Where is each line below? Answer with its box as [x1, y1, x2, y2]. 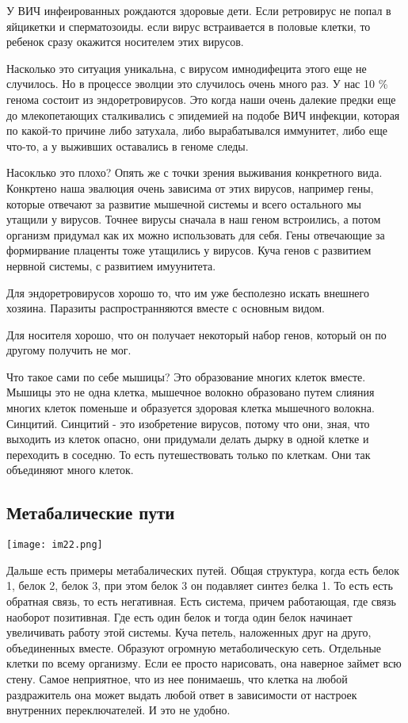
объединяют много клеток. [6, 461, 134, 478]
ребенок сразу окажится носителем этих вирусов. [6, 33, 244, 50]
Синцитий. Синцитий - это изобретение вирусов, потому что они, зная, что [6, 415, 370, 431]
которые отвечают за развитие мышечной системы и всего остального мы [6, 195, 361, 212]
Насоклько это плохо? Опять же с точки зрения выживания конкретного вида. [6, 164, 383, 181]
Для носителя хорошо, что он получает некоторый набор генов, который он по [6, 326, 387, 342]
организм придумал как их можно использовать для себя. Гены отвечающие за [6, 226, 385, 243]
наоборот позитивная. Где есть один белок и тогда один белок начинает [6, 608, 353, 625]
